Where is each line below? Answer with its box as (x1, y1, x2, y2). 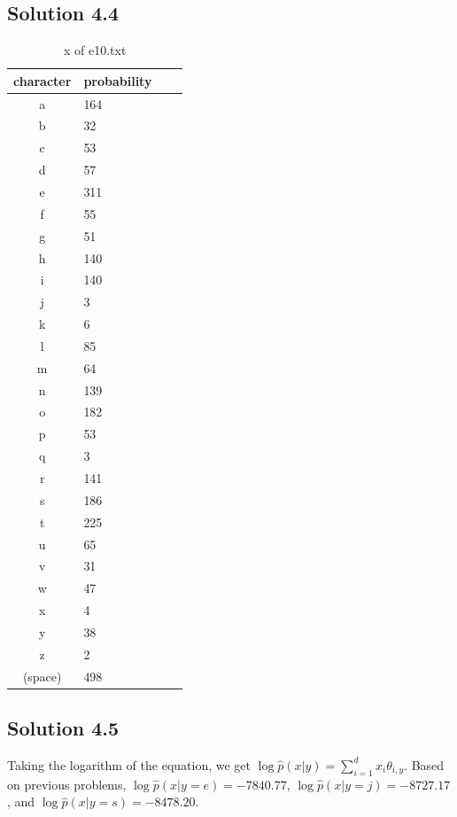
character (13, 71, 72, 89)
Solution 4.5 (7, 714, 120, 742)
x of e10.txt (64, 41, 127, 59)
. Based (404, 755, 445, 774)
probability (83, 71, 152, 89)
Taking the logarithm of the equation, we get (7, 755, 251, 774)
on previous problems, (7, 774, 127, 793)
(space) (22, 666, 62, 685)
